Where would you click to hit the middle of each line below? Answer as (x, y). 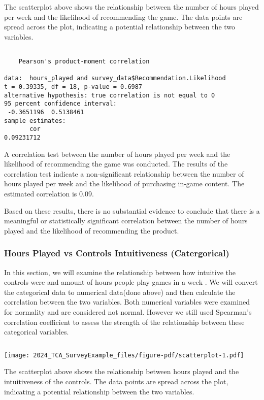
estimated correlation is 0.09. (49, 193)
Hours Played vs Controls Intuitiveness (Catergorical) (117, 253)
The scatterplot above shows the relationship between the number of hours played (131, 7)
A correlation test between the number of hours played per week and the (117, 154)
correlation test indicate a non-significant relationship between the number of (124, 173)
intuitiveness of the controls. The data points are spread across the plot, (116, 381)
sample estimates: (35, 121)
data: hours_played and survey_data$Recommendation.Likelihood (115, 78)
